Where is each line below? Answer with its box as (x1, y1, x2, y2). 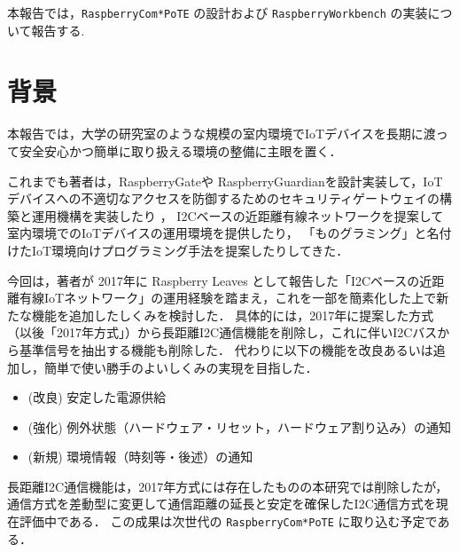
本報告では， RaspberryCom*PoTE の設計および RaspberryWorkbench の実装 (7, 4, 428, 21)
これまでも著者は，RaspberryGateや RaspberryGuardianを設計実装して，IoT (7, 171, 443, 190)
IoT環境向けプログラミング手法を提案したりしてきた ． (31, 241, 349, 259)
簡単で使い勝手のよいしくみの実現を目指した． (43, 358, 318, 376)
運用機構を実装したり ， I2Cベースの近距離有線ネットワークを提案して (31, 206, 444, 225)
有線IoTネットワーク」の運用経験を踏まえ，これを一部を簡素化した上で (19, 288, 437, 307)
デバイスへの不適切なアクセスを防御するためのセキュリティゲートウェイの (7, 189, 440, 208)
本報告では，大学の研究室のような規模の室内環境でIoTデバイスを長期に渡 (7, 124, 436, 143)
